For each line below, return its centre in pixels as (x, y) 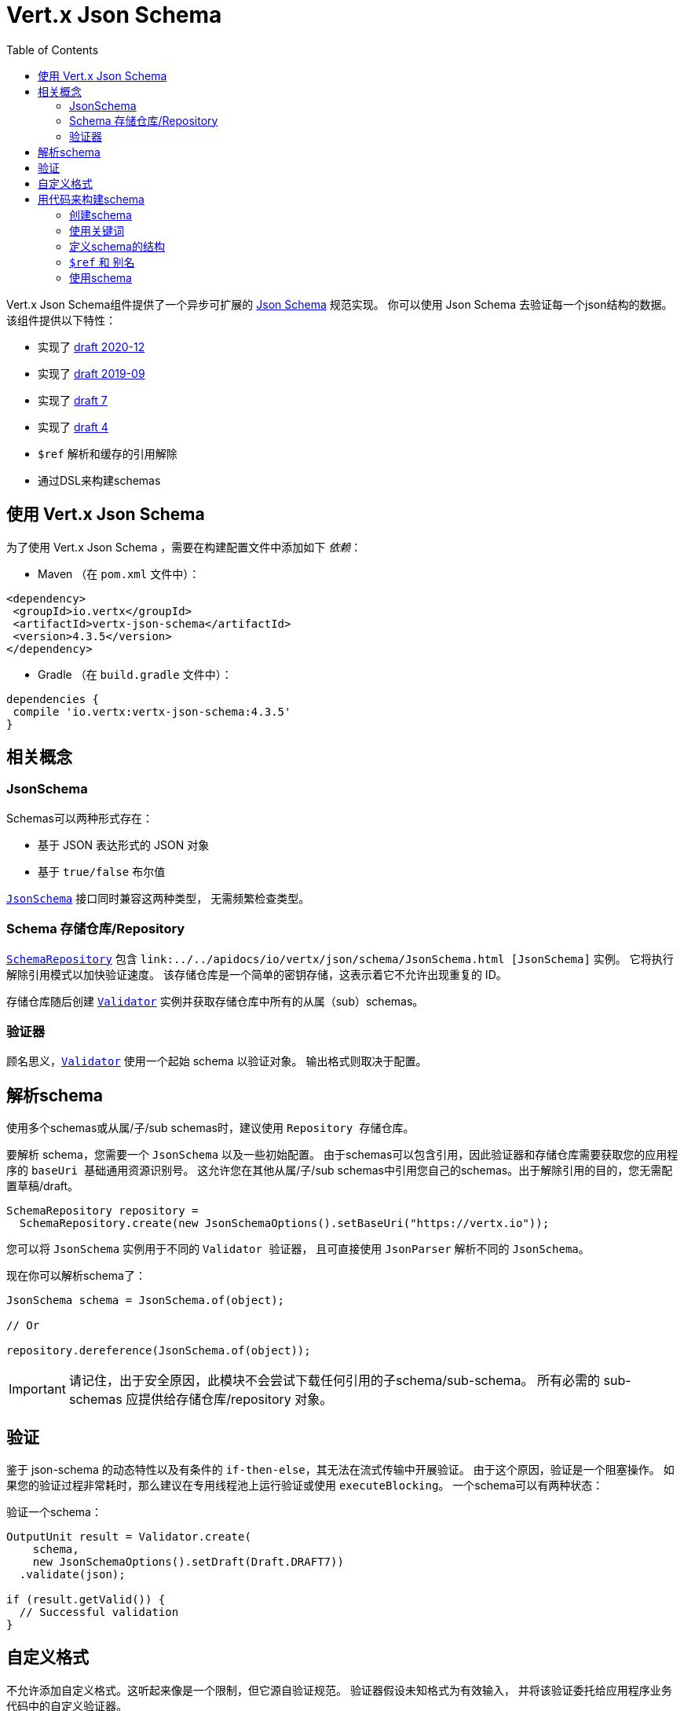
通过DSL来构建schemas (99, 480)
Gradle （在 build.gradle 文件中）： (135, 674)
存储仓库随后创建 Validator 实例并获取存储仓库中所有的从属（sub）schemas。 (215, 1001)
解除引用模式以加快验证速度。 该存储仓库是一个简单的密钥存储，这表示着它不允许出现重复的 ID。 (257, 974)
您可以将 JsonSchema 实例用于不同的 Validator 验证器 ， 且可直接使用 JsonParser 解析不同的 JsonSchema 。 (298, 1249)
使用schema (101, 277)
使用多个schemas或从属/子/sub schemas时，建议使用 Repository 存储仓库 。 (210, 1128)
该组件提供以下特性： (61, 320)
